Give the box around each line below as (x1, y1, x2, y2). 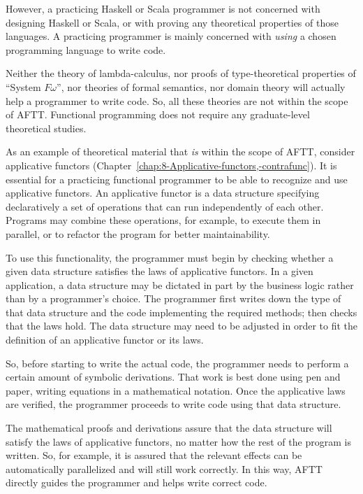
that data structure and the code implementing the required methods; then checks (6, 304, 357, 319)
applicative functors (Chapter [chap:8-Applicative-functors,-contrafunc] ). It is (6, 157, 337, 172)
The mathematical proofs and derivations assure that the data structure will (6, 421, 332, 435)
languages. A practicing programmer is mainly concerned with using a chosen (6, 29, 336, 43)
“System (6, 79, 41, 94)
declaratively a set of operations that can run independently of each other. (6, 199, 324, 213)
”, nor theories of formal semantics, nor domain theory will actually (57, 79, 346, 94)
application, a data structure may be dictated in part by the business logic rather (6, 277, 354, 292)
